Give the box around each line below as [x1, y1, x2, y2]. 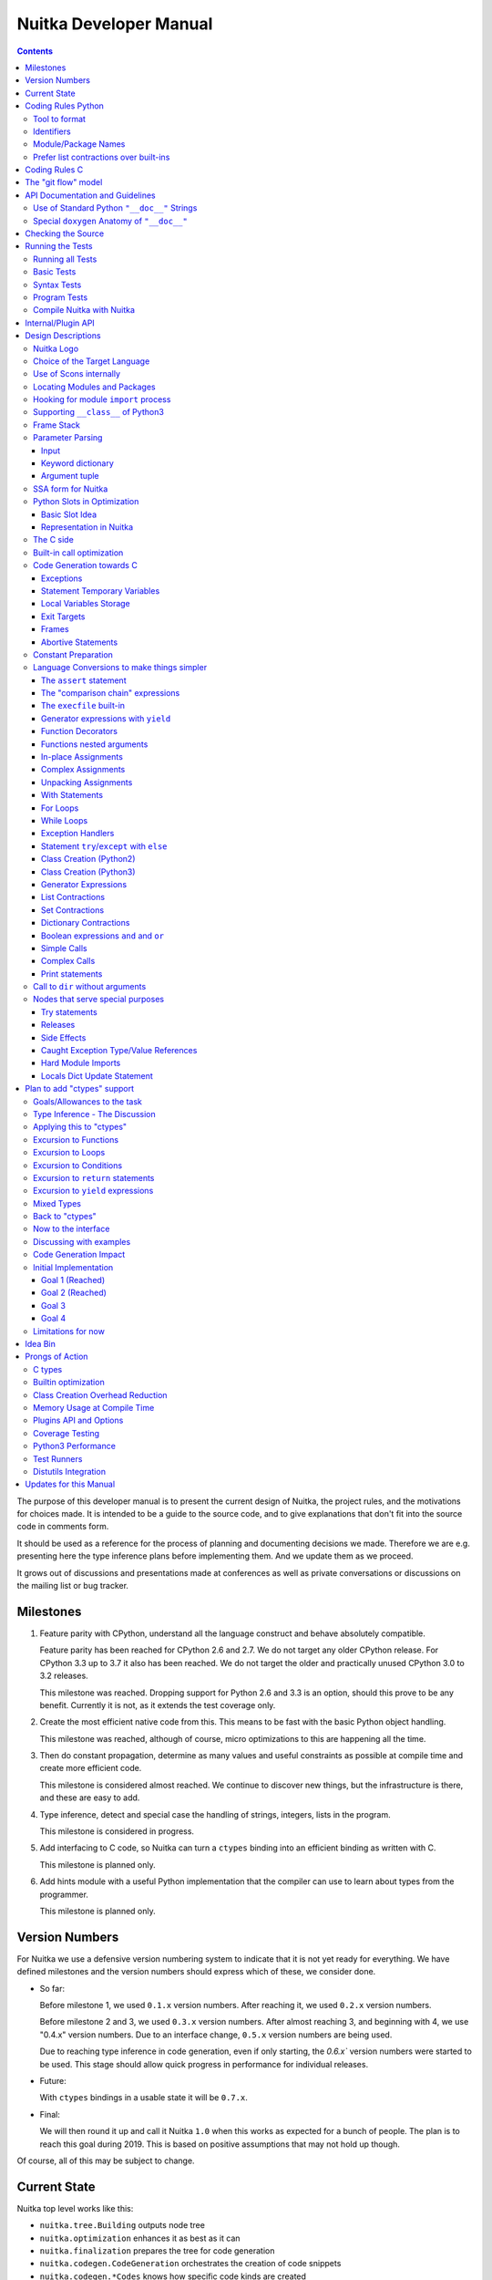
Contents [16, 46, 54, 57]
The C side [33, 534, 75, 545]
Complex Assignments [41, 764, 126, 775]
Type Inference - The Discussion [33, 1108, 157, 1119]
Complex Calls [41, 956, 96, 967]
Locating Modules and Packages [33, 381, 156, 392]
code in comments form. [16, 1521, 109, 1532]
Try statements [41, 1006, 97, 1017]
